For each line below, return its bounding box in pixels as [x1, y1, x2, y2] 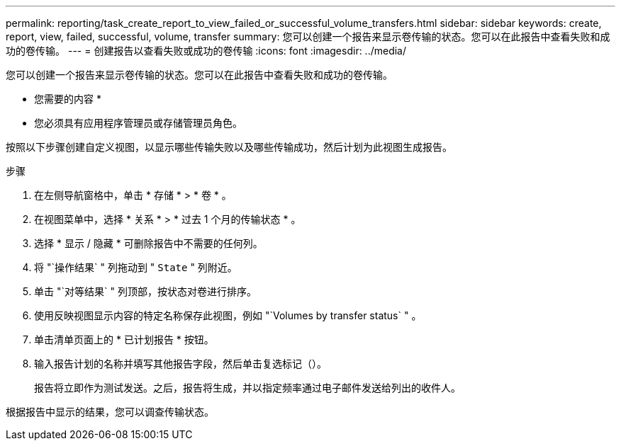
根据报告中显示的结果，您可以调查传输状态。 [6, 406, 214, 418]
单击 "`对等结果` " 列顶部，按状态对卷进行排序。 [34, 285, 257, 297]
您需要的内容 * [34, 93, 101, 105]
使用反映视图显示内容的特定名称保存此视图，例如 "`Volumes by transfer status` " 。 [34, 309, 422, 321]
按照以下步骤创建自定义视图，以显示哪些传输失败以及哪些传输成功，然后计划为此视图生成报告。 [6, 141, 452, 153]
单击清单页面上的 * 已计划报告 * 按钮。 [34, 333, 214, 345]
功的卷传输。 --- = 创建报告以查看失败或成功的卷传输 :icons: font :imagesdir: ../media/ [6, 45, 407, 57]
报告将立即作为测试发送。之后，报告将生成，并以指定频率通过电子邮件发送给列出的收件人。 [34, 382, 461, 394]
